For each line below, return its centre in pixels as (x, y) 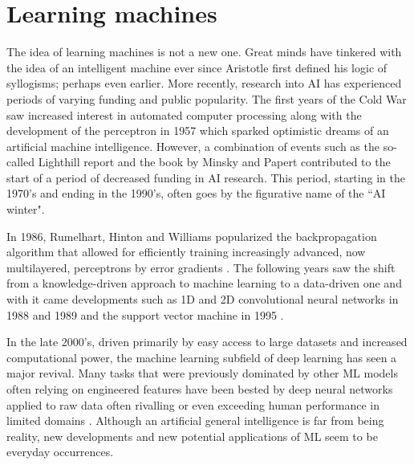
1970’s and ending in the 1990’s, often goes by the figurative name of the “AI (196, 193)
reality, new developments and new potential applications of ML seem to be (192, 436)
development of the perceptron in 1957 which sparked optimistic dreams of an (198, 131)
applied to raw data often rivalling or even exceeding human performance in (193, 404)
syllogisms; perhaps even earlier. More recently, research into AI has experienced (204, 83)
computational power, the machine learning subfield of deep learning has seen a (202, 357)
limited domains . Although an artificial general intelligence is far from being (195, 420)
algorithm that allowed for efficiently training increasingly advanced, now (186, 252)
